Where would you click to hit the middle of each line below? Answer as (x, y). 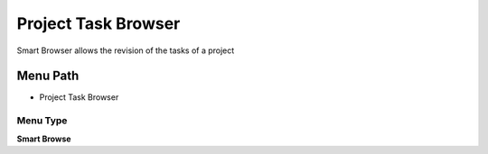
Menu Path (48, 76)
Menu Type (42, 121)
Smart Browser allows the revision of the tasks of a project (126, 50)
